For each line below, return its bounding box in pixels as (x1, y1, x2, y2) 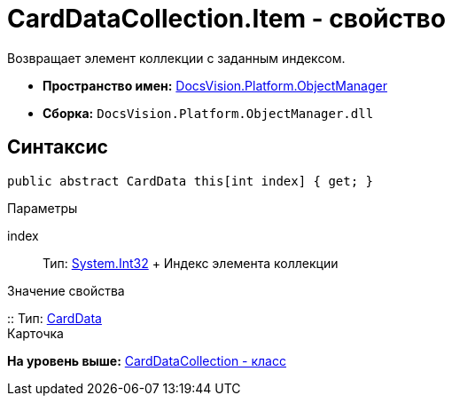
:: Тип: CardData (7, 310, 102, 326)
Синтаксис (7, 136, 108, 159)
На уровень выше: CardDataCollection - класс (7, 352, 286, 368)
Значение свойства (7, 282, 125, 298)
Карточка (7, 325, 64, 341)
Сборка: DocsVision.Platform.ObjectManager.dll (43, 105, 374, 121)
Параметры (7, 200, 78, 216)
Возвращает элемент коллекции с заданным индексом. (7, 50, 346, 66)
